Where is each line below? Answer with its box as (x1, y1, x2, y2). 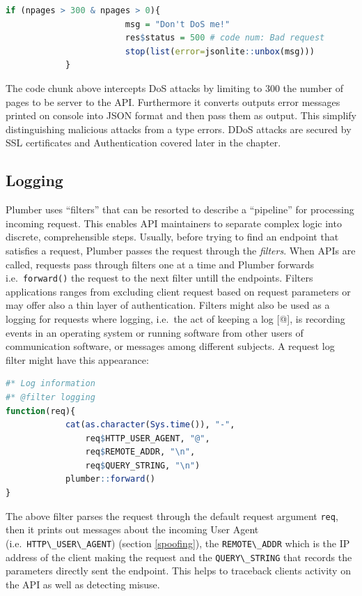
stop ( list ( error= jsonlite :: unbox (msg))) (125, 46, 315, 56)
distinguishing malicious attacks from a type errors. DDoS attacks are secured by (6, 121, 352, 136)
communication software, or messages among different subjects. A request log (6, 339, 335, 353)
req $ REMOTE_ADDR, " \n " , (85, 447, 196, 457)
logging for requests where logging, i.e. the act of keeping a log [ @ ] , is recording (6, 311, 345, 326)
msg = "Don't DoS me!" (125, 19, 230, 29)
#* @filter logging (6, 392, 95, 402)
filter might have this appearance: (6, 352, 149, 367)
